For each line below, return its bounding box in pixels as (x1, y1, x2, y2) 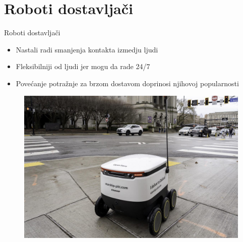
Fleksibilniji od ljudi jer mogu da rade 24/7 (16, 61, 150, 72)
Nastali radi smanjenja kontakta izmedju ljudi (16, 44, 158, 54)
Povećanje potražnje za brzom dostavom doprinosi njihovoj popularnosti (16, 78, 239, 88)
